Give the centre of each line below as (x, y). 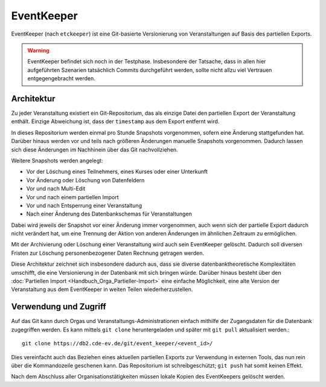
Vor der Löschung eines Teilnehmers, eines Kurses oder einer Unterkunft (117, 171)
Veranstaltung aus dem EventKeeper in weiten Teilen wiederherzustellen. (102, 289)
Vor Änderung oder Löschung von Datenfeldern (85, 180)
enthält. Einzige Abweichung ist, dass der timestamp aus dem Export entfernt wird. (115, 121)
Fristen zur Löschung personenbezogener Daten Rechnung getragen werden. (108, 253)
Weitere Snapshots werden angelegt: (57, 161)
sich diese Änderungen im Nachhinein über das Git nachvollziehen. (94, 149)
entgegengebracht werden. (62, 78)
